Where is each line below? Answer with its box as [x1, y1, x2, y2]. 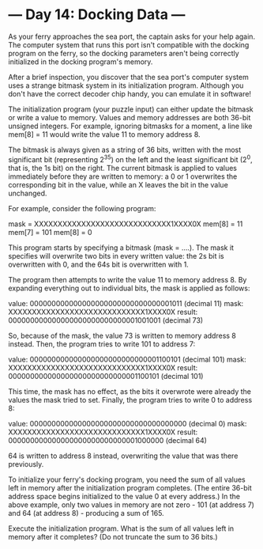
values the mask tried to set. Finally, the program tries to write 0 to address [8, 395, 253, 404]
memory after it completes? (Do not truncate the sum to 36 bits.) [8, 532, 219, 541]
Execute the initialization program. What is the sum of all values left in [8, 524, 235, 533]
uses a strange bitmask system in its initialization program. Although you [8, 81, 244, 90]
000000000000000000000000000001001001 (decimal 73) [8, 315, 204, 325]
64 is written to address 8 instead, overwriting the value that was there [8, 451, 239, 460]
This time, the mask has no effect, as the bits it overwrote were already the [8, 386, 251, 396]
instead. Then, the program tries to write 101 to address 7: [8, 339, 196, 349]
